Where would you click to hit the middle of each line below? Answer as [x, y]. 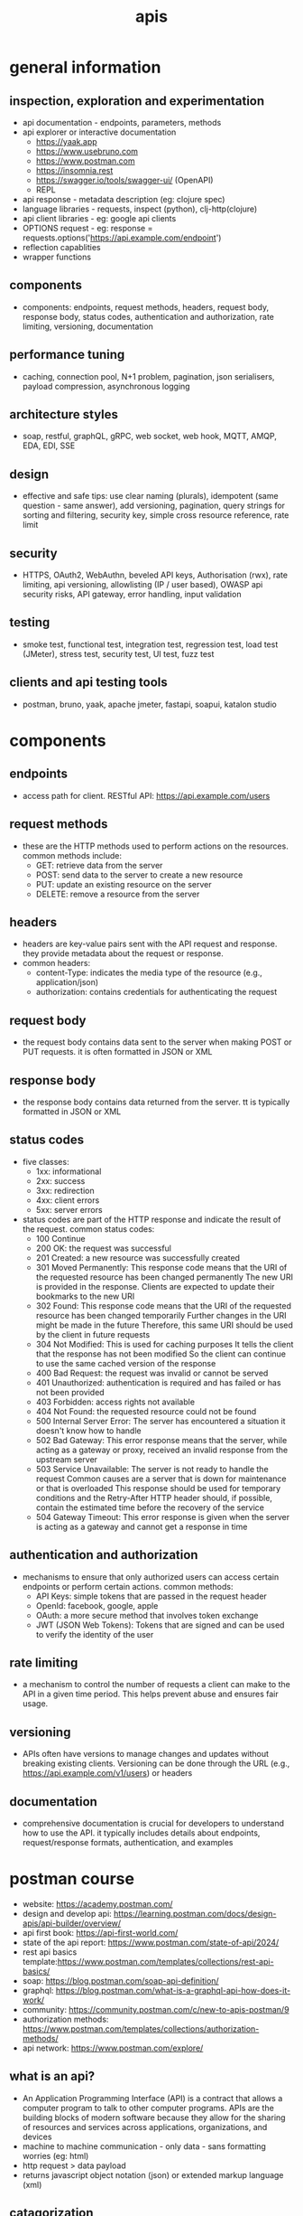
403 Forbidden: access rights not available [115, 1402]
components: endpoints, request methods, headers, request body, [145, 307]
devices [37, 2136]
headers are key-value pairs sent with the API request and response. [150, 944]
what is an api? [52, 2076]
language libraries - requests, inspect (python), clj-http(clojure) [140, 209]
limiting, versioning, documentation [87, 326]
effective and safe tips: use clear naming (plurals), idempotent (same [150, 496]
